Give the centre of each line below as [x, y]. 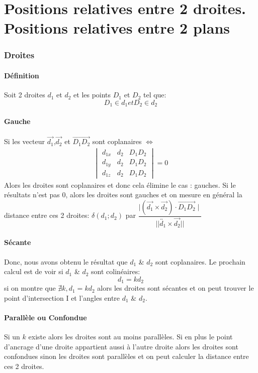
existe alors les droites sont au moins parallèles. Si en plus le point [131, 337]
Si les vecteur [24, 141]
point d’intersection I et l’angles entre [62, 297]
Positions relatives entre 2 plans [117, 28]
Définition [22, 75]
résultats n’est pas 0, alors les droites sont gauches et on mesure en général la [123, 195]
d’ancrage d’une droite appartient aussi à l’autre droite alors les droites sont [121, 346]
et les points [92, 95]
